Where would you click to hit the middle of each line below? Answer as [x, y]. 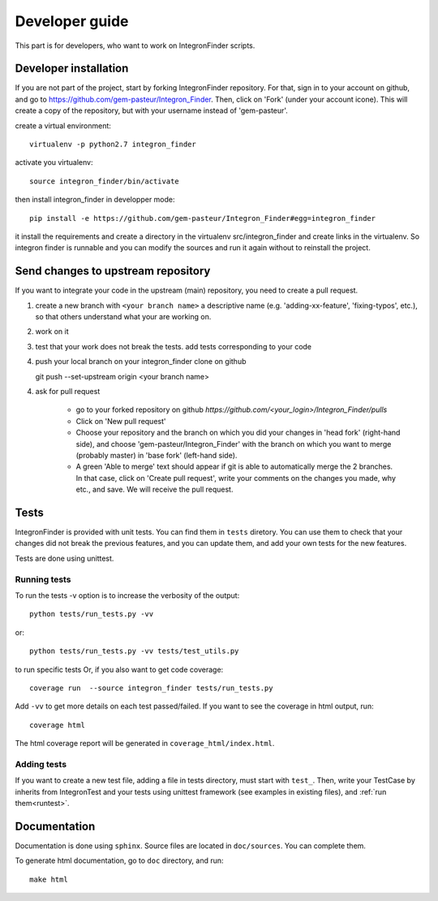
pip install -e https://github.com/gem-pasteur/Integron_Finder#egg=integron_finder [203, 218]
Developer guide [72, 21]
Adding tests [41, 764]
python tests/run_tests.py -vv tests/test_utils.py [134, 651]
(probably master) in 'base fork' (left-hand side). [157, 455]
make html [49, 879]
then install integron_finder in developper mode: [95, 200]
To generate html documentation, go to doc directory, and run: [119, 860]
